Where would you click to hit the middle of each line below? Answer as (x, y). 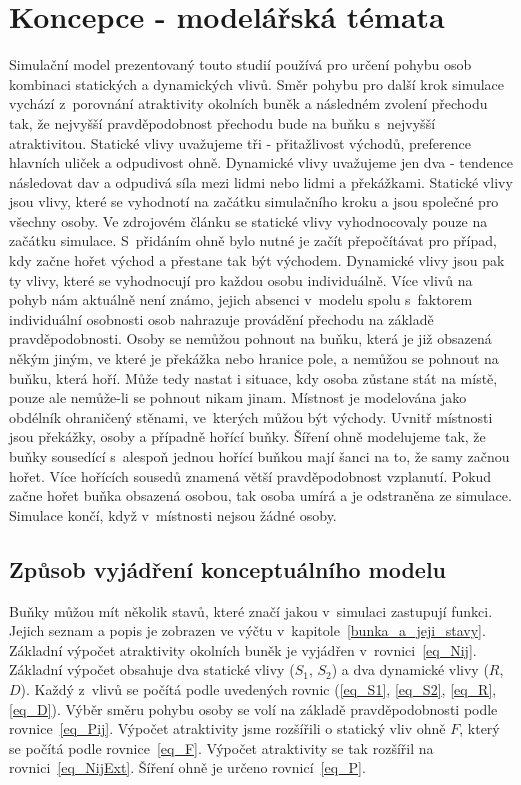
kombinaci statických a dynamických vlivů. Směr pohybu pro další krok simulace (257, 83)
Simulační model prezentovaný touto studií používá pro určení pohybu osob (240, 64)
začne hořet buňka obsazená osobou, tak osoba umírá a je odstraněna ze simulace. (260, 495)
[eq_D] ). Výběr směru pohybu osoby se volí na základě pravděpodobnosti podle (253, 708)
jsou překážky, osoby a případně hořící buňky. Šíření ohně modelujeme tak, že (247, 436)
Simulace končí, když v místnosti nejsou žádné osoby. (173, 514)
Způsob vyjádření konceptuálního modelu (228, 568)
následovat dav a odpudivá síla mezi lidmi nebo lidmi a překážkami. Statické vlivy (261, 181)
